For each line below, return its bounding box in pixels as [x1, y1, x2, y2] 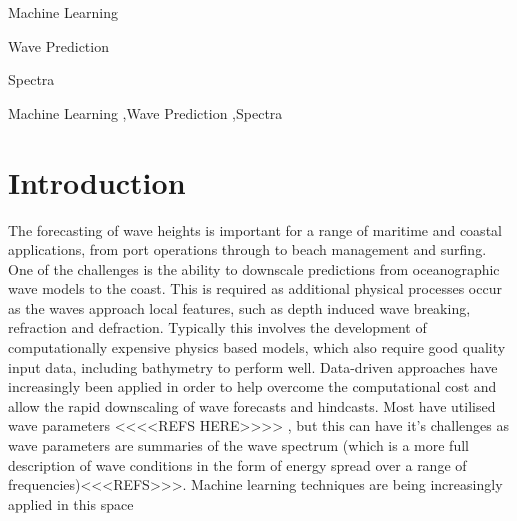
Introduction [8, 161, 186, 202]
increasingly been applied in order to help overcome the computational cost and [8, 376, 497, 397]
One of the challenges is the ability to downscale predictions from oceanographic [8, 258, 500, 279]
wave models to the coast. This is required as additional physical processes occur [8, 278, 502, 299]
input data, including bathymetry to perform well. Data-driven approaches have [8, 356, 498, 377]
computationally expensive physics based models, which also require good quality [8, 337, 506, 358]
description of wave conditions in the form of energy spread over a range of [8, 454, 467, 475]
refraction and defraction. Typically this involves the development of [8, 317, 427, 338]
